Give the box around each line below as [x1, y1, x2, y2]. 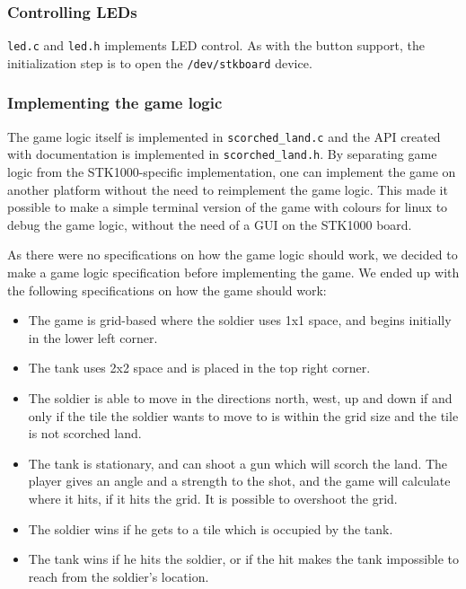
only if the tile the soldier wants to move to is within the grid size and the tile [28, 406, 459, 425]
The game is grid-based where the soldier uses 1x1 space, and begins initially [28, 311, 452, 330]
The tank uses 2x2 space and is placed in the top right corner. [28, 358, 371, 377]
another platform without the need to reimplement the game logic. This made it [7, 180, 448, 198]
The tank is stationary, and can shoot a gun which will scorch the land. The [28, 453, 448, 472]
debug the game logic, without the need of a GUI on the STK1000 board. [7, 215, 412, 233]
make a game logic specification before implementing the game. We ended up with [7, 263, 460, 282]
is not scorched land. [28, 424, 142, 443]
